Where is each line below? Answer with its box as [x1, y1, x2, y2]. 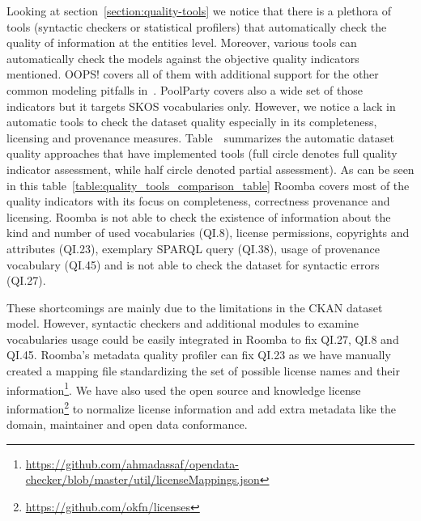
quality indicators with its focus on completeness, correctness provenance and [6, 193, 390, 210]
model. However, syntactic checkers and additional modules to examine [6, 315, 359, 332]
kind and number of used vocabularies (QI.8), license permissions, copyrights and [6, 224, 410, 241]
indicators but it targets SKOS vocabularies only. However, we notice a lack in [6, 97, 396, 114]
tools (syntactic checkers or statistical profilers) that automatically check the [6, 18, 387, 35]
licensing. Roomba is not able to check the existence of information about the [6, 208, 391, 225]
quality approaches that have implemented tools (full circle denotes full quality [6, 145, 398, 162]
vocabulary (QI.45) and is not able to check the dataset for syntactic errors [6, 256, 380, 273]
